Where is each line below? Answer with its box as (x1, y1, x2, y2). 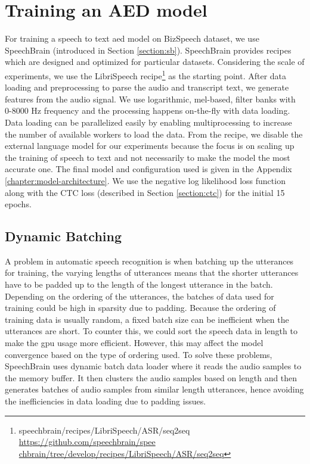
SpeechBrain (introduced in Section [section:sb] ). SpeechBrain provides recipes (5, 43, 292, 56)
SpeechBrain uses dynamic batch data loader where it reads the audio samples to (5, 360, 302, 372)
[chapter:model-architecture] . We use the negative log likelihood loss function (5, 174, 286, 186)
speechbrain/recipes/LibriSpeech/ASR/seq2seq (18, 423, 190, 436)
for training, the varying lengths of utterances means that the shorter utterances (5, 266, 299, 279)
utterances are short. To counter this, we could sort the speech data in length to (5, 325, 297, 337)
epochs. (5, 198, 32, 210)
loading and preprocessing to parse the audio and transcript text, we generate (5, 81, 289, 94)
